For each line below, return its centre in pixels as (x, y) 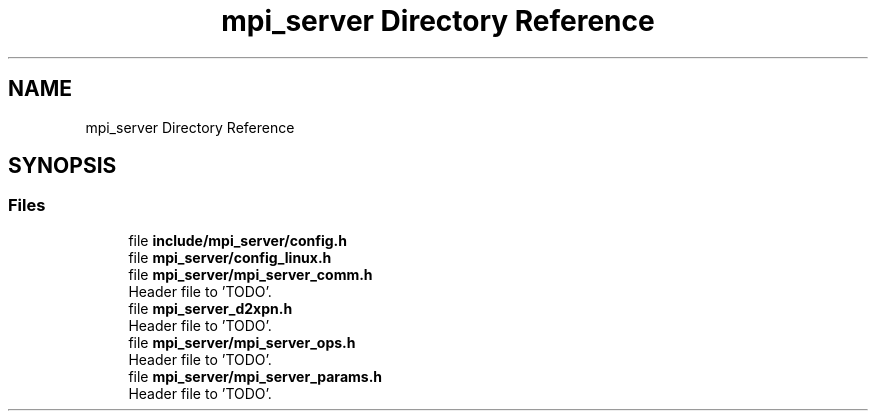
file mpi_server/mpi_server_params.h (255, 376)
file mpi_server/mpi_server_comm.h (250, 274)
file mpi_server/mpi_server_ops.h (242, 342)
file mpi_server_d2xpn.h (210, 308)
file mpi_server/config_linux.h (230, 257)
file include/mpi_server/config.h (237, 240)
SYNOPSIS (62, 166)
